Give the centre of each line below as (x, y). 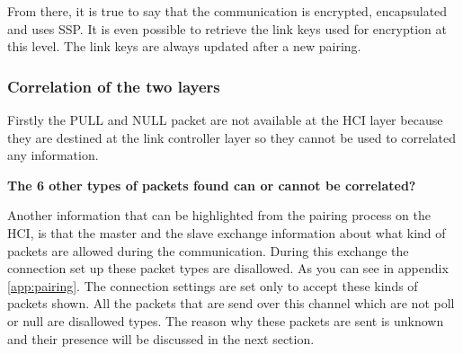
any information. (53, 155)
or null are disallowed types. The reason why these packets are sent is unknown (226, 320)
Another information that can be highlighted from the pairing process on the (219, 215)
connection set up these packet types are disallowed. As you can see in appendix (228, 268)
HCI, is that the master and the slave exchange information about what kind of (227, 232)
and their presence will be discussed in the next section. (161, 338)
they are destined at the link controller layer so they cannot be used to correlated (231, 137)
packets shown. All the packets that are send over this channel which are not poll (231, 303)
